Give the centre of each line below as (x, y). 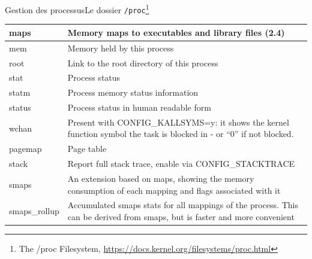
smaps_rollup (34, 211)
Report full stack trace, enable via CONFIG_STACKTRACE (181, 164)
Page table (87, 149)
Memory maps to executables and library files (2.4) (176, 32)
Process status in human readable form (139, 107)
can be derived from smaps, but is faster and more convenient (181, 217)
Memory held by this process (121, 48)
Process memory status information (133, 92)
